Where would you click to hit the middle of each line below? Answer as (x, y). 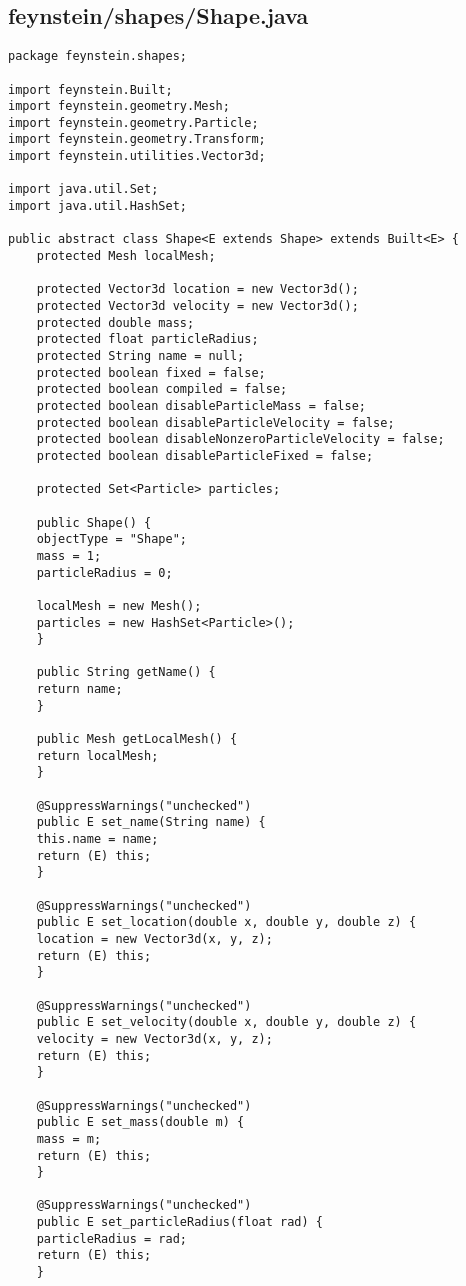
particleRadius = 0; (104, 572)
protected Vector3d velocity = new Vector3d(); (197, 306)
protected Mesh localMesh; (126, 256)
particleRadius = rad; (111, 1238)
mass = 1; (69, 555)
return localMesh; (97, 755)
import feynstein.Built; (90, 89)
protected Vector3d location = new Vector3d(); (197, 289)
